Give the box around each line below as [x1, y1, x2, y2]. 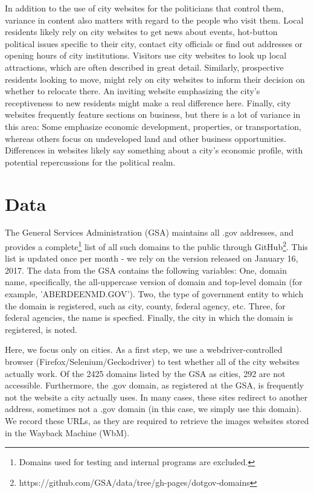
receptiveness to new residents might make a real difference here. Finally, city [5, 96, 291, 109]
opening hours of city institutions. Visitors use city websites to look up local [5, 49, 287, 62]
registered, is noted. [5, 323, 78, 335]
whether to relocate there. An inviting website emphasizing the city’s [5, 85, 260, 97]
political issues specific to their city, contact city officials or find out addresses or [5, 37, 303, 50]
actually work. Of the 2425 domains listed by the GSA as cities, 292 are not [5, 367, 286, 379]
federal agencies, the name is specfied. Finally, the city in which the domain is [5, 311, 293, 324]
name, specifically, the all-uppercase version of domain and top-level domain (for [5, 275, 303, 288]
